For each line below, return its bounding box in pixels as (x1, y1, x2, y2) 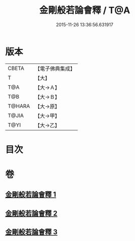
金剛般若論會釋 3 (5, 228, 58, 236)
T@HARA (8, 102, 30, 109)
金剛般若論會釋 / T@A (39, 5, 130, 16)
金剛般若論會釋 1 (5, 190, 56, 199)
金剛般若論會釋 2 (5, 209, 58, 217)
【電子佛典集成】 (35, 65, 76, 72)
